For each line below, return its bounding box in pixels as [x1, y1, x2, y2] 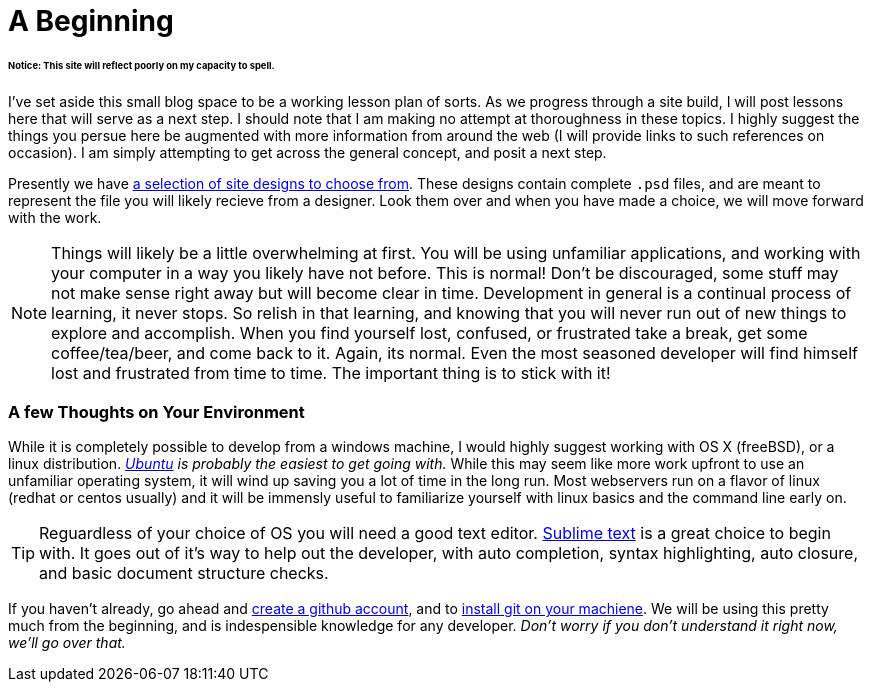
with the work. [8, 208, 102, 226]
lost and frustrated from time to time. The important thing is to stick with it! [51, 362, 611, 383]
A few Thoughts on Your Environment [8, 402, 305, 423]
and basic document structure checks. [39, 563, 329, 584]
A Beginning [8, 4, 174, 38]
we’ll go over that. [8, 634, 126, 652]
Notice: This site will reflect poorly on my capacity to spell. [8, 59, 275, 71]
